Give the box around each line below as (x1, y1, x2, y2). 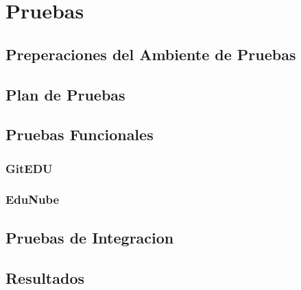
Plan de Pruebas (5, 83, 125, 105)
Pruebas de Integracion (5, 226, 174, 248)
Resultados (5, 267, 84, 288)
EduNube (5, 191, 60, 208)
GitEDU (5, 159, 53, 176)
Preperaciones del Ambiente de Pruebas (5, 43, 296, 64)
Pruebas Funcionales (5, 124, 154, 145)
